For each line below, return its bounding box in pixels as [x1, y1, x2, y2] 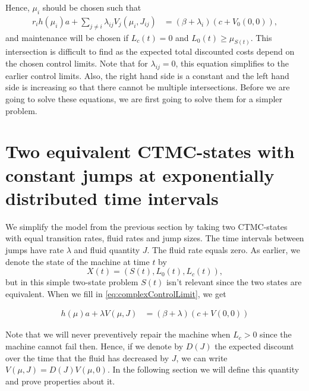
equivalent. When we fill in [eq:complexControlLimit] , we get [5, 287, 226, 299]
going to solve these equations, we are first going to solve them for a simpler [5, 93, 283, 105]
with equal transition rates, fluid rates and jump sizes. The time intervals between [5, 232, 304, 244]
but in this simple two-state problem [5, 276, 138, 288]
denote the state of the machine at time [5, 255, 150, 267]
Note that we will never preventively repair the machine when [5, 328, 231, 340]
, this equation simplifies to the [175, 57, 289, 70]
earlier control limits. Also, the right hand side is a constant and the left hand [5, 69, 289, 81]
